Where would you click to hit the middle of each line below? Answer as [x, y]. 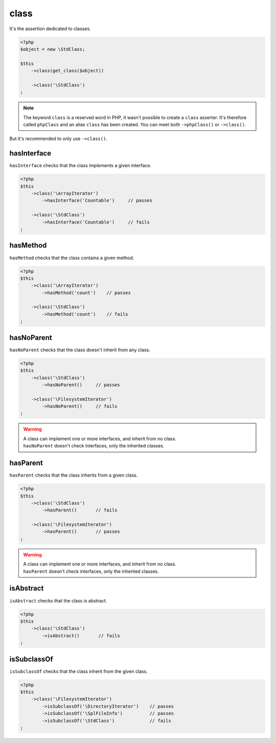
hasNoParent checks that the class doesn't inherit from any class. [80, 350]
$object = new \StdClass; [53, 49]
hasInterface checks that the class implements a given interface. [80, 166]
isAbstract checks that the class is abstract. [58, 600]
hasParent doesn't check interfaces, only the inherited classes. [91, 571]
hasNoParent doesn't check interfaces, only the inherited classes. [94, 446]
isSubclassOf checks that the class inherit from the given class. [78, 671]
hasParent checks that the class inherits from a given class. [74, 475]
